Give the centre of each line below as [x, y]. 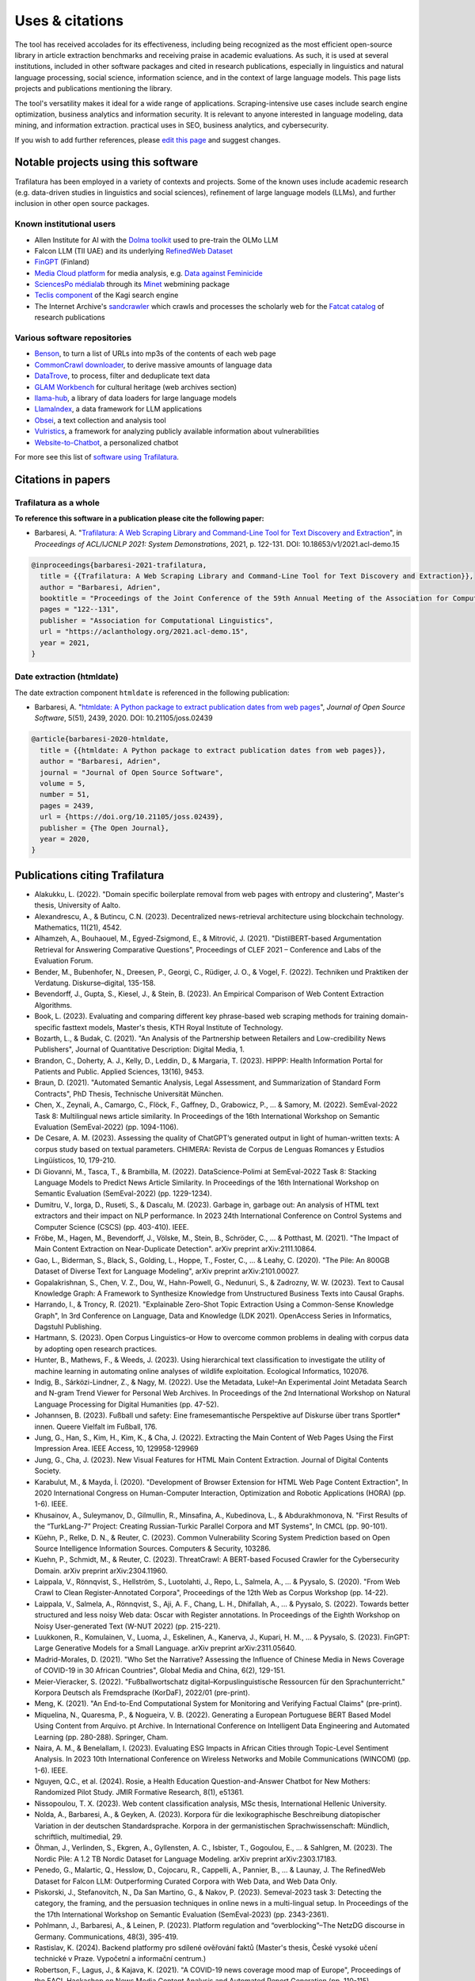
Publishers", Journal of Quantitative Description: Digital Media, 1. [140, 1049]
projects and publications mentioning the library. [93, 89]
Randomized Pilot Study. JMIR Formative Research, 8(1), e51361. [139, 1792]
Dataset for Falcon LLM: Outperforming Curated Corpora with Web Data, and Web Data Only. [186, 1881]
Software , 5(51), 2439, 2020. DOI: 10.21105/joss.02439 [123, 718]
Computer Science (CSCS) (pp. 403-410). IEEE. [112, 1227]
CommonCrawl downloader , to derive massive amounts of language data [153, 365]
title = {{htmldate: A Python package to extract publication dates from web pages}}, [213, 750]
